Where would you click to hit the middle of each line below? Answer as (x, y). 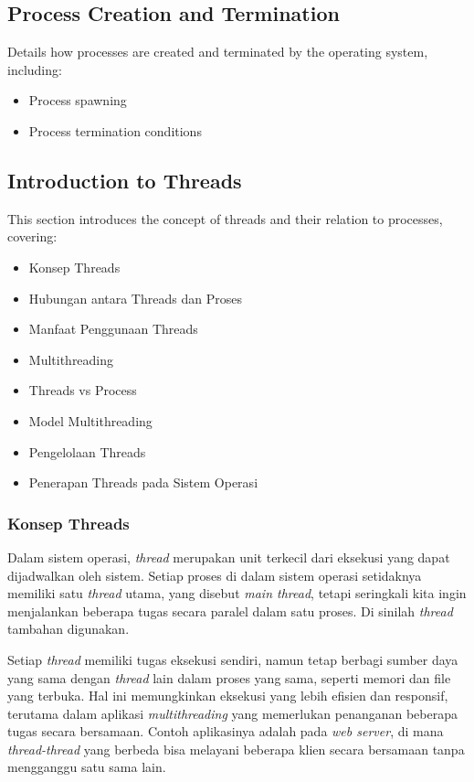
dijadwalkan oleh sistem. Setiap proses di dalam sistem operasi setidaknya (215, 575)
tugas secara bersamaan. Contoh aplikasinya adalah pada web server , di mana (226, 731)
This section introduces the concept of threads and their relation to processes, (225, 218)
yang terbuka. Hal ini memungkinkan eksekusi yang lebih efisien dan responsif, (228, 696)
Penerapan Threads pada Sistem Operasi (143, 482)
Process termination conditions (115, 130)
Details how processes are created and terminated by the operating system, (218, 52)
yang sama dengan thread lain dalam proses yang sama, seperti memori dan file (229, 677)
